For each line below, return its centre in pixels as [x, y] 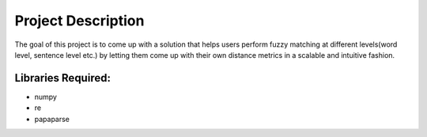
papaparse [52, 119]
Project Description [79, 21]
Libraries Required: [62, 78]
